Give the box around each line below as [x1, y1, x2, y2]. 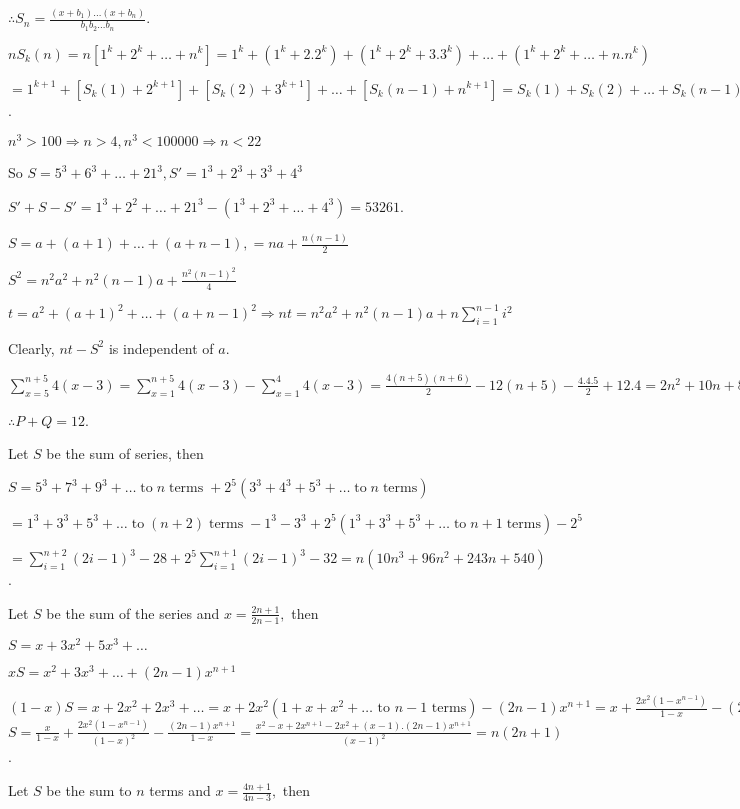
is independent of [108, 337, 214, 358]
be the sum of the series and [46, 602, 220, 623]
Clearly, [8, 337, 55, 358]
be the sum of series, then [46, 443, 204, 464]
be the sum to [46, 780, 132, 801]
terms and [149, 780, 211, 801]
